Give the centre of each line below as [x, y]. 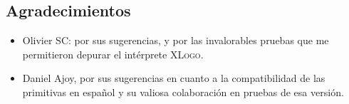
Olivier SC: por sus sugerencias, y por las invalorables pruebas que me [176, 40]
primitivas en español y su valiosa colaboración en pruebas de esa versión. [183, 92]
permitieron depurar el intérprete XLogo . [113, 54]
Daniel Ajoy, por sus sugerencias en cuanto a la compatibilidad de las [174, 78]
